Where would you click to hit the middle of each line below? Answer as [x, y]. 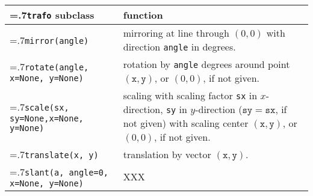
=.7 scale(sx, [39, 106]
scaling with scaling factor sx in [190, 95]
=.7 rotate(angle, [49, 66]
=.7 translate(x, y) [54, 154]
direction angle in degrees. [179, 47]
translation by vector [167, 154]
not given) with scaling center [186, 123]
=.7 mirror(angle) [49, 40]
